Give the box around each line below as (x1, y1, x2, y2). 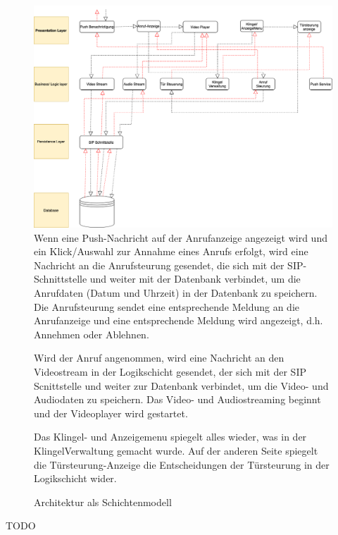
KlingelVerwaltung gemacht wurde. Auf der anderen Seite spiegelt (34, 443, 318, 457)
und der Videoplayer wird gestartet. (34, 405, 188, 420)
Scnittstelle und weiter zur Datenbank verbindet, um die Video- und (34, 378, 329, 393)
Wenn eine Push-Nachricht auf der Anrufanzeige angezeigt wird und (34, 230, 327, 245)
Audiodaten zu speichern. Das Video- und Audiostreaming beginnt (34, 392, 321, 407)
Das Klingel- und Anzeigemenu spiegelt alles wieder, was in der (34, 429, 307, 444)
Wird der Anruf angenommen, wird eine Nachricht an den (34, 350, 284, 365)
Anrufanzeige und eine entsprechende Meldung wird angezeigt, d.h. (34, 313, 323, 328)
